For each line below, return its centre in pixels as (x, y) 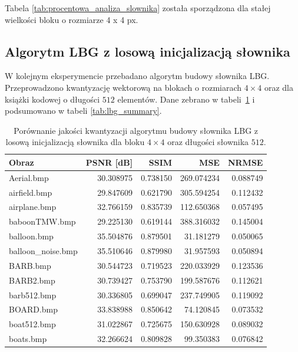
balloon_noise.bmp (43, 251)
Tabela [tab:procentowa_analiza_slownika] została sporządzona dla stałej (138, 8)
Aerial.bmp (29, 177)
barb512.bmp (33, 295)
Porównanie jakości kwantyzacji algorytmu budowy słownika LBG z (136, 130)
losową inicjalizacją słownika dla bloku (75, 142)
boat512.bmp (32, 324)
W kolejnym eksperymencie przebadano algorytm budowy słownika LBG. (137, 76)
